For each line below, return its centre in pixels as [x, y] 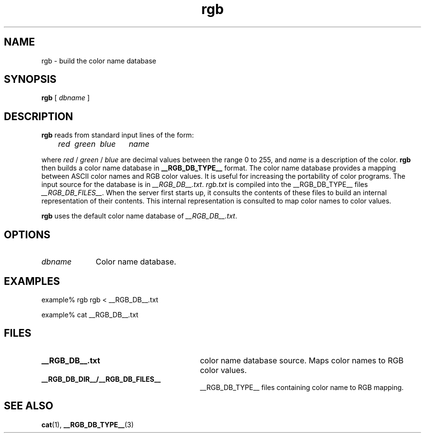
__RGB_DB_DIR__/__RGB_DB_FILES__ [101, 379]
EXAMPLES [32, 281]
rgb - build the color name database [99, 61]
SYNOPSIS [30, 79]
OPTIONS [27, 234]
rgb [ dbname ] [65, 98]
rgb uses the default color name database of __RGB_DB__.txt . [139, 216]
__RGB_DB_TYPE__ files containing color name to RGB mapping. [302, 387]
